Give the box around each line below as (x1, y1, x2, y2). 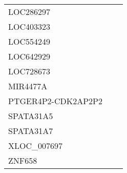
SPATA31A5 (8, 110, 53, 122)
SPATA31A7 (8, 125, 53, 137)
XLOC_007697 (8, 140, 63, 151)
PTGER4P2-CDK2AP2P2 (8, 95, 102, 107)
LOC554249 (8, 35, 51, 47)
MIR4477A (8, 80, 48, 92)
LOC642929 (8, 50, 51, 62)
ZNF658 (8, 155, 37, 166)
